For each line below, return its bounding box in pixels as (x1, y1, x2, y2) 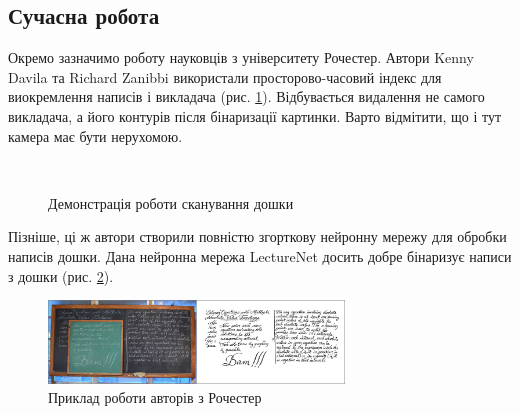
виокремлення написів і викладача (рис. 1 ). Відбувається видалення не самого (8, 86, 485, 107)
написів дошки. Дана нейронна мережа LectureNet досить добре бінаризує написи (8, 245, 512, 266)
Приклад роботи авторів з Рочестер (48, 387, 262, 408)
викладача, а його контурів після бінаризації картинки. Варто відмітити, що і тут (8, 105, 502, 126)
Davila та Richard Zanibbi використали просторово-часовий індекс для (8, 66, 442, 87)
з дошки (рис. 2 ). (8, 265, 114, 286)
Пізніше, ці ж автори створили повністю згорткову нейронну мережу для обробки (8, 226, 507, 247)
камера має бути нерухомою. (8, 125, 183, 146)
